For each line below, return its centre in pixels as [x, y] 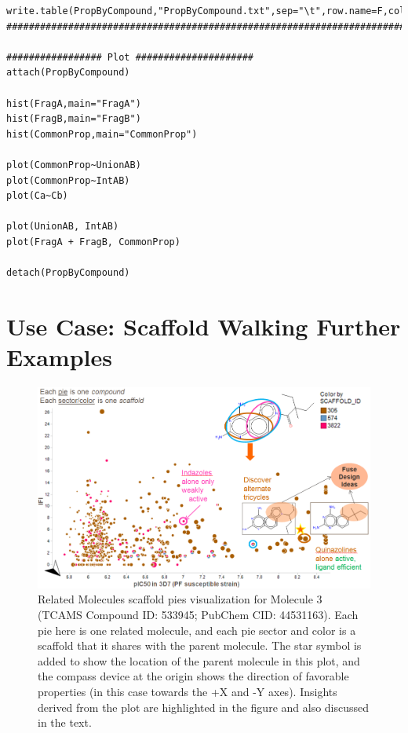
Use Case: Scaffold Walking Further [204, 326]
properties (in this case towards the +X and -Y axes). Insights [188, 691]
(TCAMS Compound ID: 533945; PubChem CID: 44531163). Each [198, 614]
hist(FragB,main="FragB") [74, 119]
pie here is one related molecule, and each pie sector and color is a [197, 630]
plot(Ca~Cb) [37, 196]
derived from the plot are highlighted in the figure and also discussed [204, 707]
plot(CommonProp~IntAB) [68, 180]
